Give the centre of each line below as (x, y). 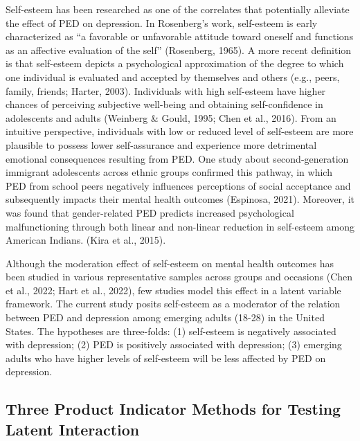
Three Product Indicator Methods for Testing (173, 409)
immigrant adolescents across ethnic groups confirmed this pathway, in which (169, 172)
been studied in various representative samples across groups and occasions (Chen (179, 277)
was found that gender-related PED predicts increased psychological (150, 212)
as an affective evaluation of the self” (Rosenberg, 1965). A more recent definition (179, 49)
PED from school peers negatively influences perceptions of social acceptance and (178, 185)
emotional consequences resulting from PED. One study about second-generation (177, 158)
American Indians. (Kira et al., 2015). (86, 240)
